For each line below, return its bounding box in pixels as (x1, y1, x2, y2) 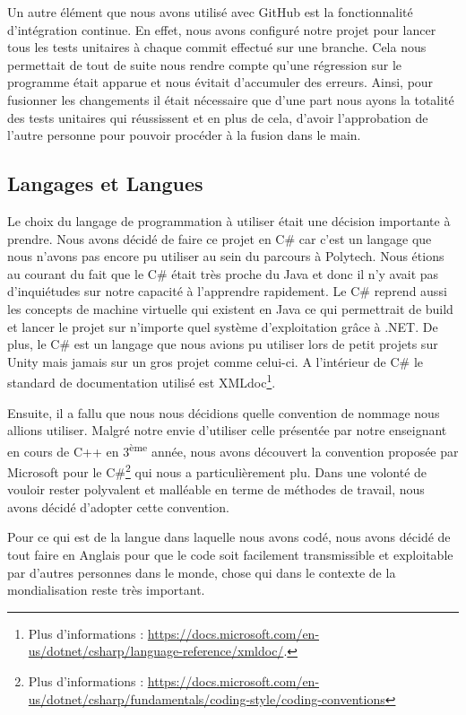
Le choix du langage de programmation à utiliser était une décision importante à (7, 211, 451, 230)
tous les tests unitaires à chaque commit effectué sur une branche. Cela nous (7, 38, 427, 57)
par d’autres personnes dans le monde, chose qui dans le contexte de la (7, 562, 396, 581)
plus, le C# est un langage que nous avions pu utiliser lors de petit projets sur (7, 335, 438, 353)
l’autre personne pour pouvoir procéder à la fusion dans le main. (7, 126, 361, 144)
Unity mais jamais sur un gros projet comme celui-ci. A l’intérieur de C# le (7, 352, 424, 371)
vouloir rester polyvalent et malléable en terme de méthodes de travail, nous (7, 480, 425, 499)
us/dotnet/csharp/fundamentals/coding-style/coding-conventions (28, 689, 385, 708)
